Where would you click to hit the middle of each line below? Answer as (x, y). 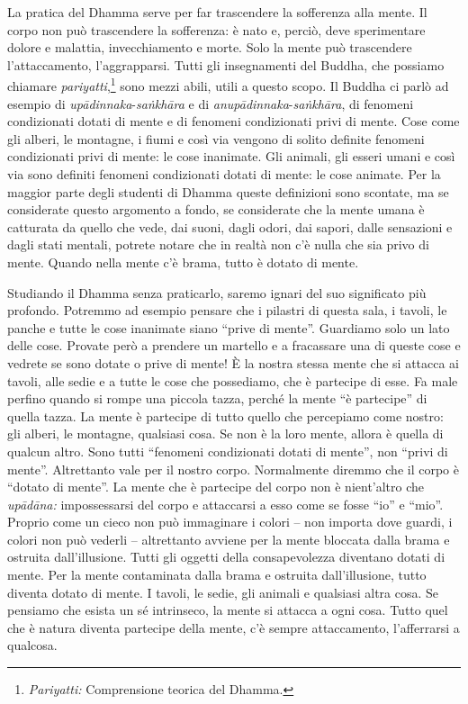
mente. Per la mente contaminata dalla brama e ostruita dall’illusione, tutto (217, 575)
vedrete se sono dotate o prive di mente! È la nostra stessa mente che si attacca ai (234, 362)
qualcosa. (32, 645)
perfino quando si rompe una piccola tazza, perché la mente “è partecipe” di (217, 398)
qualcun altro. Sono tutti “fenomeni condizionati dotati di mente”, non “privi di (228, 451)
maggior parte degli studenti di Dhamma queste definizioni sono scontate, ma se (228, 191)
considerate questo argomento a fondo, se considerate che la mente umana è (216, 209)
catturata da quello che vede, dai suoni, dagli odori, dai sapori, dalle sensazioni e (230, 226)
